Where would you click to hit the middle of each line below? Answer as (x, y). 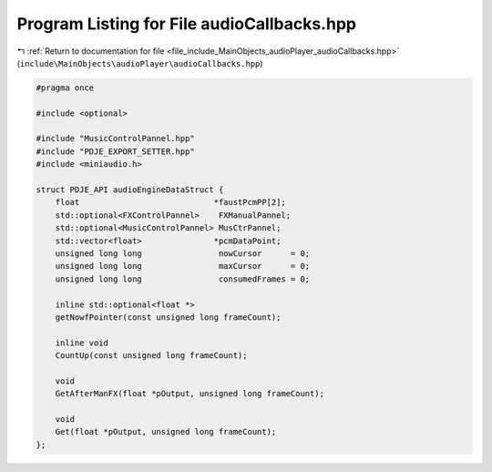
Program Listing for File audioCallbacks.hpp (187, 24)
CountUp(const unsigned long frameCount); (151, 356)
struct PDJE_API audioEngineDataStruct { (130, 190)
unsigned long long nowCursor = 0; (183, 254)
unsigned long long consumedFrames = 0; (183, 279)
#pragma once (65, 87)
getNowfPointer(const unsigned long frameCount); (168, 317)
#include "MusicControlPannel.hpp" (115, 139)
